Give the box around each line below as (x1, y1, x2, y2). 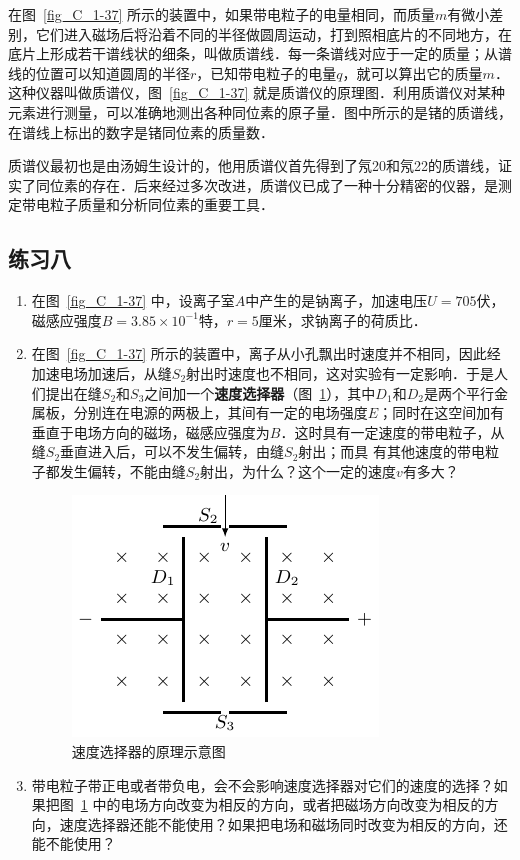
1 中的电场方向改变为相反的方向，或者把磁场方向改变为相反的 (80, 794, 485, 815)
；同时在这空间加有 (378, 402, 505, 423)
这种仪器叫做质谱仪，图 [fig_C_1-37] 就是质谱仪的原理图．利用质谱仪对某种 (8, 82, 506, 103)
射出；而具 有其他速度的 (298, 441, 458, 462)
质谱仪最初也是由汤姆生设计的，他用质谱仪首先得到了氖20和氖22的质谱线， (8, 155, 498, 176)
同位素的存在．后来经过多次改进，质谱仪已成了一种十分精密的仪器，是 (35, 174, 498, 195)
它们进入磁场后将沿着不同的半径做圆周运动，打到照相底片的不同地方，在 (35, 23, 512, 44)
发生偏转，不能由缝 (59, 460, 186, 481)
